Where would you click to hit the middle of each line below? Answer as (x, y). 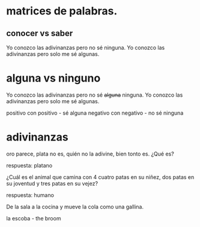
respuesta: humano (30, 195)
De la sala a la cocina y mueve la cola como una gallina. (75, 207)
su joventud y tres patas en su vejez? (52, 183)
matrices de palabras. (62, 11)
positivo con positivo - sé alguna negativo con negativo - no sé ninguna (95, 113)
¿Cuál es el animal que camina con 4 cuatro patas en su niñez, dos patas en (100, 177)
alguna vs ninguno (53, 78)
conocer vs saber (40, 33)
